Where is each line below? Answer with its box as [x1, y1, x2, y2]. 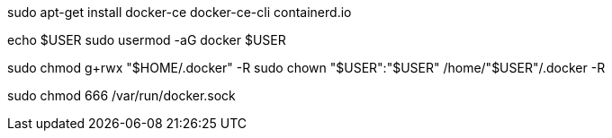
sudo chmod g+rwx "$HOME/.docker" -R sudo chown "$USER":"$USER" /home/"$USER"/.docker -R [7, 60, 606, 75]
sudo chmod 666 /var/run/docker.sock [7, 88, 236, 103]
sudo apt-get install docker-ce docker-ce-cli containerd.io [7, 4, 352, 20]
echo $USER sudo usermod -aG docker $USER [7, 32, 286, 47]
